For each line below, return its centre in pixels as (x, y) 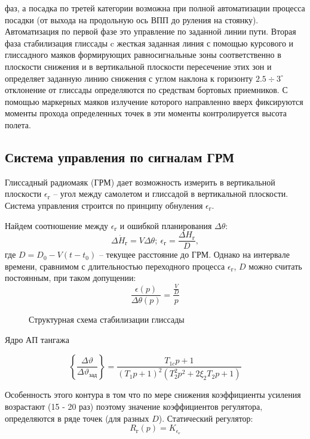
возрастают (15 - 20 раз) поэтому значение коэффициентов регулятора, (134, 406)
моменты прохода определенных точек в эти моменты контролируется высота (146, 113)
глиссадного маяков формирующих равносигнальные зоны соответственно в (143, 55)
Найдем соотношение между (57, 225)
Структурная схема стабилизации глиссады (107, 319)
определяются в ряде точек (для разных (77, 418)
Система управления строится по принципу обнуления (104, 205)
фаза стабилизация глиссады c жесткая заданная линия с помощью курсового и (149, 43)
